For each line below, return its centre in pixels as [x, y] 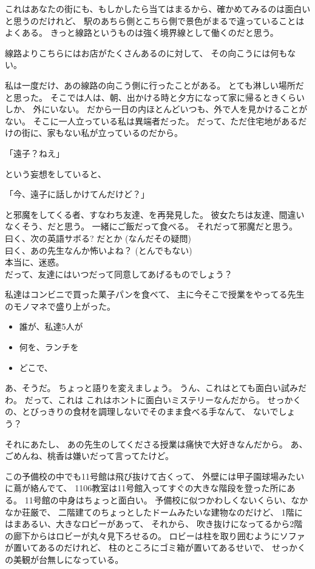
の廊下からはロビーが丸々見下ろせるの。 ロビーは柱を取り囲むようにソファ [155, 535]
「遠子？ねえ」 [35, 153]
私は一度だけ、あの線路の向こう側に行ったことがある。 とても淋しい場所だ [154, 85]
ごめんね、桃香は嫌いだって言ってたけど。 [89, 456]
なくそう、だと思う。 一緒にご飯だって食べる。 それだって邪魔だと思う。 [151, 226]
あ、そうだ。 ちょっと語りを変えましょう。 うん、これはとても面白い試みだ [156, 388]
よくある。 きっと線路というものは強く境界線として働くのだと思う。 [142, 32]
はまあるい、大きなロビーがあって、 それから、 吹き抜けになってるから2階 [154, 524]
